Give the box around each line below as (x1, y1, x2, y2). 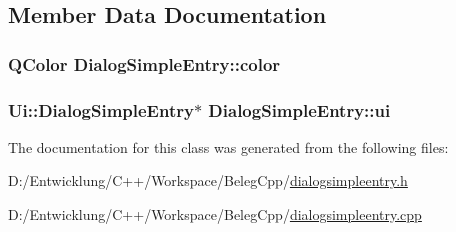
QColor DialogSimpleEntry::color (8, 51, 281, 76)
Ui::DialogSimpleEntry (8, 97, 194, 122)
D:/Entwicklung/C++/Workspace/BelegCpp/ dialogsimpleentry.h (8, 170, 408, 191)
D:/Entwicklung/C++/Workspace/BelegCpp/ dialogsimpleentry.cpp (8, 204, 422, 225)
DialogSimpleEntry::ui (208, 97, 391, 122)
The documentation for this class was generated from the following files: (8, 136, 449, 157)
